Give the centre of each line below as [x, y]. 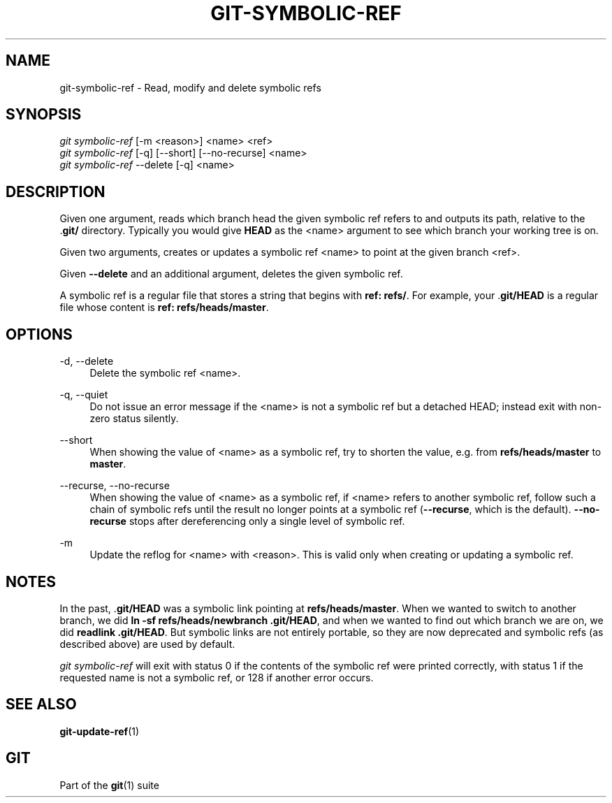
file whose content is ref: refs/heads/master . [164, 308]
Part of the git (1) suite [109, 785]
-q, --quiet [84, 395]
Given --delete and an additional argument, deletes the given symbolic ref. [231, 274]
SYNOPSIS [44, 115]
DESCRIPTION [56, 191]
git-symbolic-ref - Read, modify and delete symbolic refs [190, 87]
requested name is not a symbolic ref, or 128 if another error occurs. [217, 677]
